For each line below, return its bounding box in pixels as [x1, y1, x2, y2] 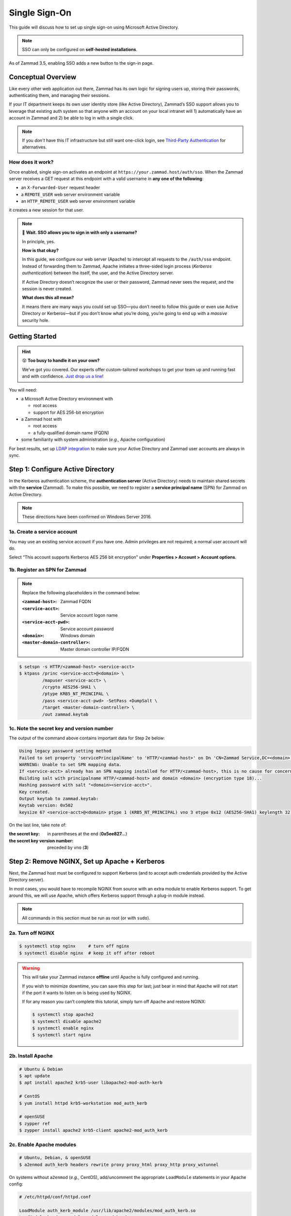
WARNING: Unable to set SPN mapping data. [19, 762, 122, 768]
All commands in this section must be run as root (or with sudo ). [22, 915, 150, 921]
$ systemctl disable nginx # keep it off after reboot [19, 950, 155, 956]
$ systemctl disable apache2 [32, 1019, 102, 1024]
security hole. [22, 317, 49, 323]
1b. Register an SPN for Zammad [9, 567, 87, 573]
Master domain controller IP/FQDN [60, 646, 129, 652]
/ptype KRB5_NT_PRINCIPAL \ [42, 691, 109, 697]
